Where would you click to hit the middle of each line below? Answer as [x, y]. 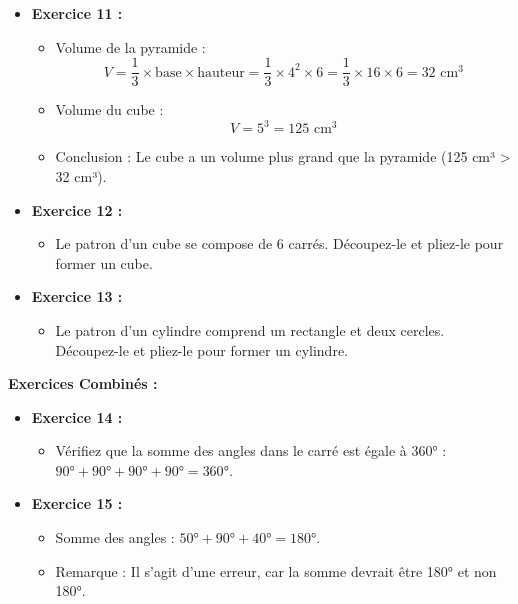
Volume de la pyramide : [130, 46]
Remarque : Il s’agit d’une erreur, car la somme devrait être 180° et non [276, 570]
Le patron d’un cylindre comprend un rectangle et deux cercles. [250, 329]
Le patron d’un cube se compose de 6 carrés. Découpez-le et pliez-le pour [279, 243]
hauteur [221, 72]
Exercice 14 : [77, 416]
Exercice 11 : [77, 13]
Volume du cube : [109, 109]
